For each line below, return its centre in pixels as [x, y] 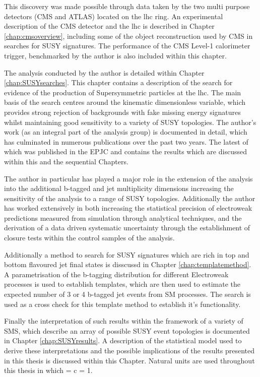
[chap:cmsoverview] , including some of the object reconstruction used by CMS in [128, 36]
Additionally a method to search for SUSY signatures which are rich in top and [127, 254]
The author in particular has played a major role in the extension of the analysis [128, 178]
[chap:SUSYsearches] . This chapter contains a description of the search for [118, 82]
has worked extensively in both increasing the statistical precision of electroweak [128, 208]
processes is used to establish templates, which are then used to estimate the [122, 284]
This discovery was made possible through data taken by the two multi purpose [127, 6]
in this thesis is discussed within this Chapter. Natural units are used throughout [129, 360]
